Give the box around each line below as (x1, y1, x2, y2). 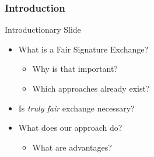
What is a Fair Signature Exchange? (18, 43, 149, 55)
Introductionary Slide (5, 23, 81, 36)
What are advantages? (32, 141, 112, 153)
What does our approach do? (18, 121, 123, 134)
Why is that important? (32, 62, 118, 75)
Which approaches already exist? (32, 82, 150, 94)
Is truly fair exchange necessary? (18, 102, 135, 114)
